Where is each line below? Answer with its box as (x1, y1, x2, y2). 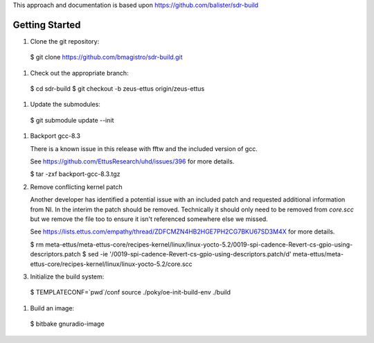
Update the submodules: (30, 100, 100, 109)
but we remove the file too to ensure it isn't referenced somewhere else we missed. (30, 215, 268, 223)
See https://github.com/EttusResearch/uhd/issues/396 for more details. (30, 157, 235, 166)
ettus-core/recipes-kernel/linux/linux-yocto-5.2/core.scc (30, 260, 193, 268)
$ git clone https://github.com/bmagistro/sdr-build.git (30, 53, 183, 62)
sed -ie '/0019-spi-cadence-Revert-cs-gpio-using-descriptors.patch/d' (87, 250, 292, 258)
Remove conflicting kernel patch (30, 182, 123, 191)
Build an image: (30, 304, 75, 312)
